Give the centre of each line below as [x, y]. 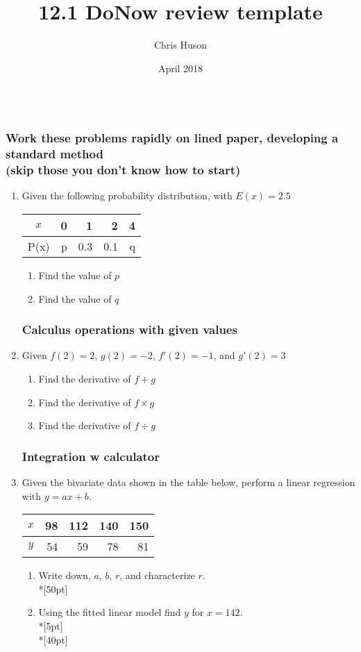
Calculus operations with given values [129, 329]
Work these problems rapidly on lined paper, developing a [172, 138]
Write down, [65, 575]
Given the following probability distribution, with [127, 195]
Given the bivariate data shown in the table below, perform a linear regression [188, 482]
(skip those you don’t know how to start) [123, 170]
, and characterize [157, 575]
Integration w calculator [91, 456]
